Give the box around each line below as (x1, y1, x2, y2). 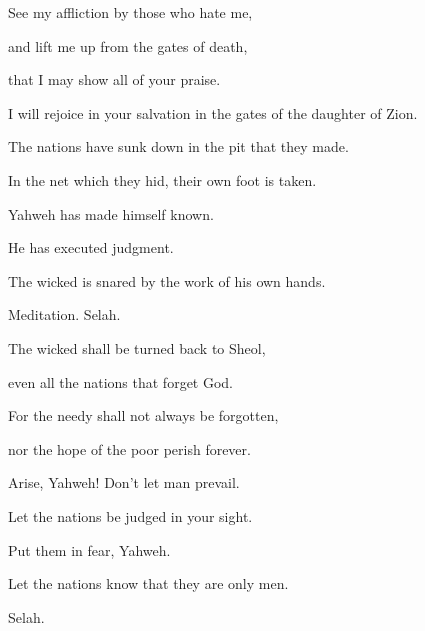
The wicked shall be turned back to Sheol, (8, 337, 266, 358)
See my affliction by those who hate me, (8, 2, 253, 22)
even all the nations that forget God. (8, 371, 234, 392)
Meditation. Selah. (8, 304, 121, 325)
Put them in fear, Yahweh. (8, 539, 171, 560)
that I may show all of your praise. (8, 69, 221, 90)
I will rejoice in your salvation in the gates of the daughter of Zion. (8, 102, 418, 123)
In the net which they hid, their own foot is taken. (8, 169, 317, 190)
